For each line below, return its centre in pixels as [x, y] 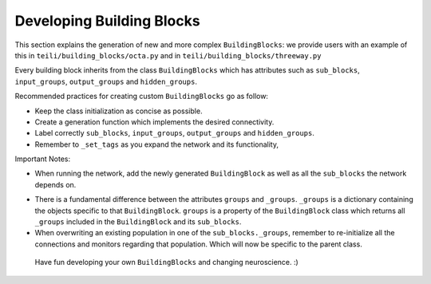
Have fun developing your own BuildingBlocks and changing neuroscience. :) [166, 262]
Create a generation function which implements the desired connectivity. [154, 122]
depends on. [55, 184]
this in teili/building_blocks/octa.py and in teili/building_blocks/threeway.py [168, 55]
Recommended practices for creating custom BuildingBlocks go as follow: [142, 97]
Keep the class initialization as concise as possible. [119, 111]
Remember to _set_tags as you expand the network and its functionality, [157, 144]
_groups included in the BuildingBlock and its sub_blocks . [138, 222]
